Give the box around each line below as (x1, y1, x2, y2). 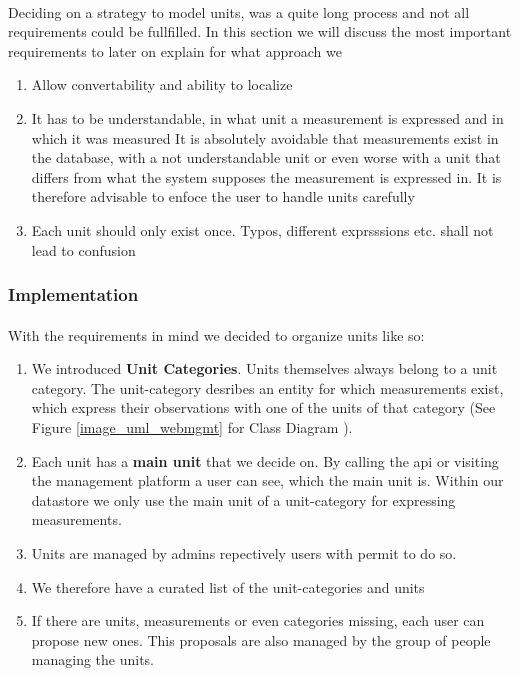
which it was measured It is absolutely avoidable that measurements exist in (31, 127, 499, 148)
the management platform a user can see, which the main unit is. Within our (31, 470, 504, 491)
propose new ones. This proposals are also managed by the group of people (31, 629, 491, 650)
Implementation (8, 282, 139, 307)
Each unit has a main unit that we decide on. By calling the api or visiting (31, 450, 499, 471)
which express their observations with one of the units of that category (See (31, 397, 496, 418)
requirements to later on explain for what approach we (8, 40, 342, 61)
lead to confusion (31, 239, 136, 260)
